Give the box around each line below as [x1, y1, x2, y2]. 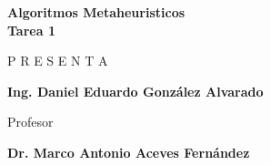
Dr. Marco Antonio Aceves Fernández [7, 142, 250, 161]
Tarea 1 [7, 20, 55, 39]
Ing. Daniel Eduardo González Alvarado [7, 81, 264, 100]
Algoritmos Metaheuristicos [7, 3, 186, 21]
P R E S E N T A [7, 51, 108, 70]
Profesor [7, 112, 54, 131]
